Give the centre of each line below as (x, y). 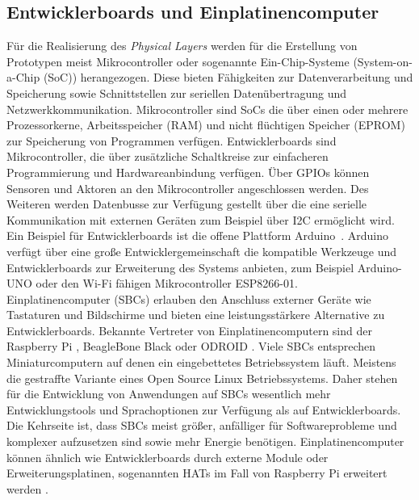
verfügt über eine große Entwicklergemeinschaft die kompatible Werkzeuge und (202, 251)
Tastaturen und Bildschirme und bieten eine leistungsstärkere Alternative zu (196, 315)
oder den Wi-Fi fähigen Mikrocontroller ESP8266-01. (167, 283)
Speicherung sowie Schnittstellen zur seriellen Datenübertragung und (177, 92)
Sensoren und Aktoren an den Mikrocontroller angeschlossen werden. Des (188, 188)
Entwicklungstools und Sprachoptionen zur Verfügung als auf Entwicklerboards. (204, 409)
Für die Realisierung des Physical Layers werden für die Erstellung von (182, 46)
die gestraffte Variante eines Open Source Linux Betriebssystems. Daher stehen (202, 378)
